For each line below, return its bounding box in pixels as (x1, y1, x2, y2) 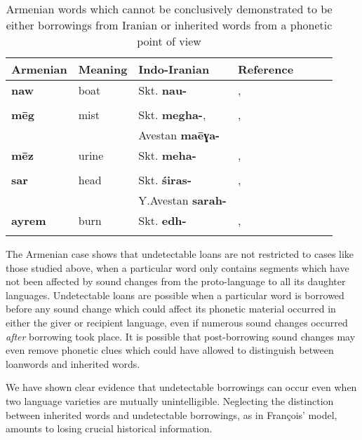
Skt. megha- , (138, 106, 206, 123)
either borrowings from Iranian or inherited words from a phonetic (6, 17, 333, 33)
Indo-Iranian (138, 61, 210, 77)
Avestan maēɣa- (138, 127, 220, 143)
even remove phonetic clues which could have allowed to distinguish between (6, 343, 334, 357)
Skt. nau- (138, 82, 187, 98)
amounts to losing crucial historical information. (6, 421, 213, 436)
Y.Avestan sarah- (138, 192, 227, 208)
